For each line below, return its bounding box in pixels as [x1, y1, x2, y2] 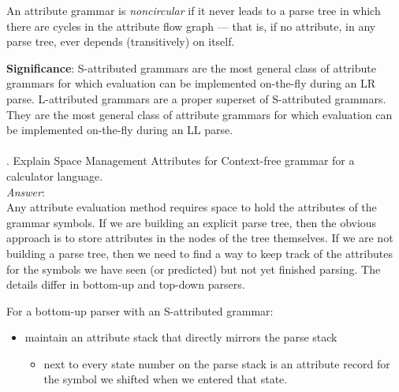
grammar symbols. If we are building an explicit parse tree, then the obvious [6, 214, 377, 230]
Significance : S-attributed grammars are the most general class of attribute [6, 59, 376, 76]
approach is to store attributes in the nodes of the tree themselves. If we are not [6, 230, 393, 246]
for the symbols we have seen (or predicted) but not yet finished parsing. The [6, 260, 381, 277]
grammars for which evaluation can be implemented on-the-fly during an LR [6, 75, 376, 91]
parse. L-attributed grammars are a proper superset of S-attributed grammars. [6, 90, 386, 106]
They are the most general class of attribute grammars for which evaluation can [6, 106, 393, 122]
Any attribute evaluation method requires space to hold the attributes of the [6, 199, 377, 215]
